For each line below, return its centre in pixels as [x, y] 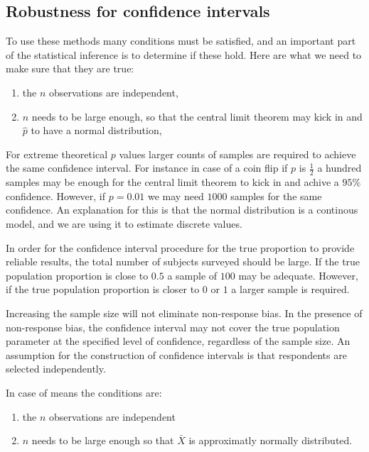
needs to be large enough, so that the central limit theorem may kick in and [197, 116]
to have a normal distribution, [96, 130]
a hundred [339, 168]
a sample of [192, 275]
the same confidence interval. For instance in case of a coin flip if [147, 168]
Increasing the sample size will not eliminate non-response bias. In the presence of [184, 313]
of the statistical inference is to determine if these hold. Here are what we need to [184, 54]
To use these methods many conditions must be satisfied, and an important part [181, 41]
